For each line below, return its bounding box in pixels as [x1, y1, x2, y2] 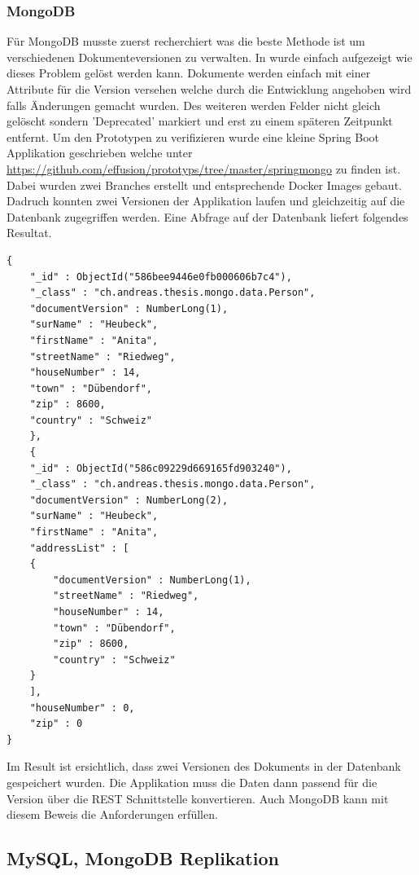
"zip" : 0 [29, 718, 83, 730]
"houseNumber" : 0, [29, 701, 135, 714]
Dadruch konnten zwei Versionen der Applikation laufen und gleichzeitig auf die [7, 192, 405, 209]
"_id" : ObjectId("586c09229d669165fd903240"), [29, 462, 292, 474]
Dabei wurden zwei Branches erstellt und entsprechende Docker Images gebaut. [7, 176, 402, 193]
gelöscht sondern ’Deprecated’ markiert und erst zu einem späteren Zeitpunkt [7, 112, 393, 130]
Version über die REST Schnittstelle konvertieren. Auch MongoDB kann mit [7, 789, 389, 807]
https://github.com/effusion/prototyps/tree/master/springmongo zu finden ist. [7, 160, 401, 177]
